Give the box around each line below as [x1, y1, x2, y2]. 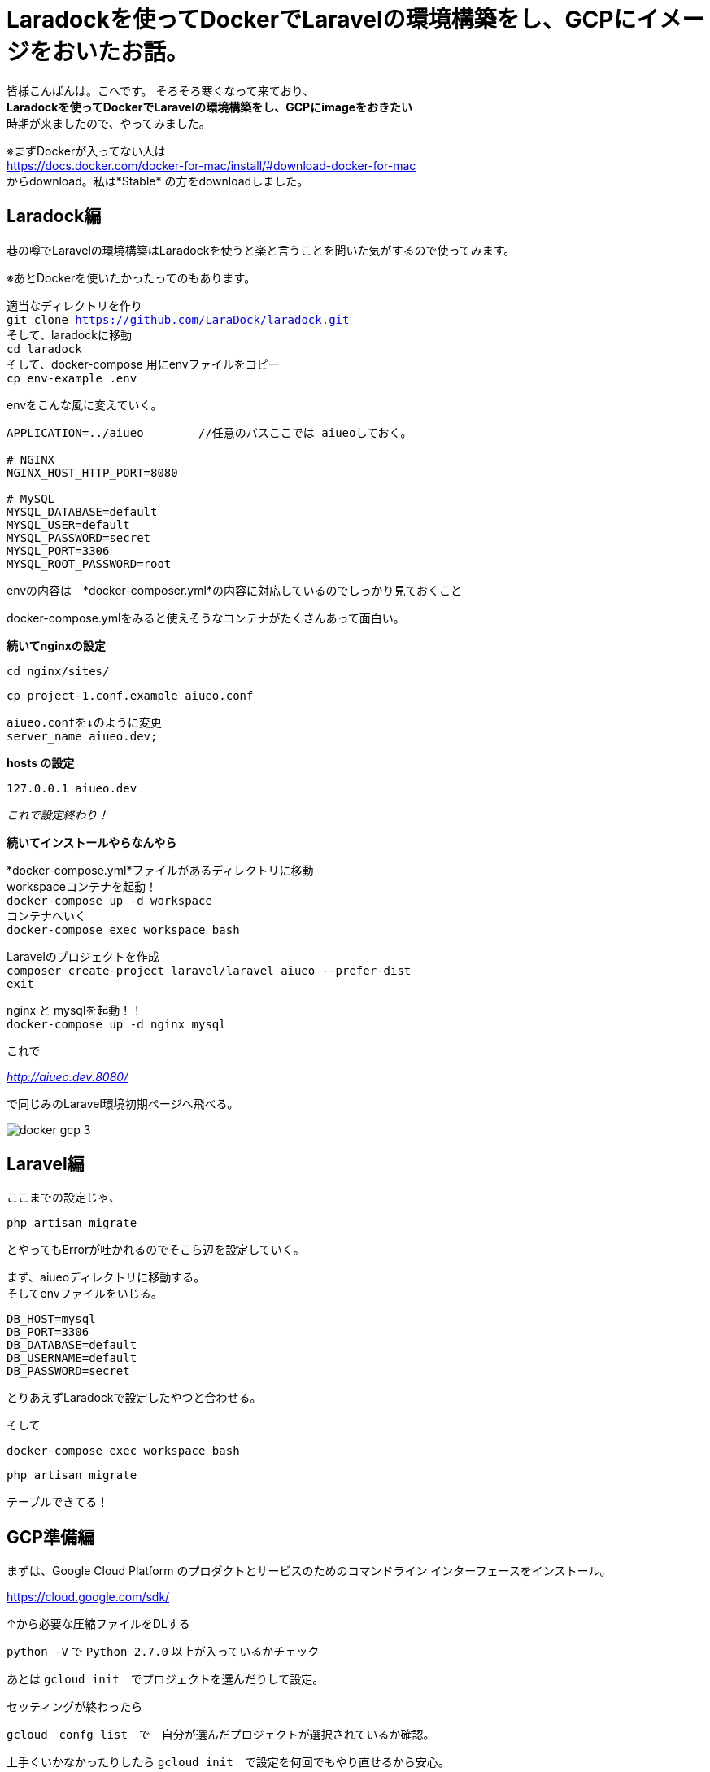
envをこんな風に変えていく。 [7, 397, 163, 412]
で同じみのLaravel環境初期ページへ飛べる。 [7, 1096, 239, 1111]
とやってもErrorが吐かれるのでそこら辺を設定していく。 [7, 1242, 305, 1257]
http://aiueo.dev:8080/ [7, 1069, 128, 1084]
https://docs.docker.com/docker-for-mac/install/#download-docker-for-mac [7, 158, 416, 172]
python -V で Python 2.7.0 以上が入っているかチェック [7, 1644, 320, 1659]
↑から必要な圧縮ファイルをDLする [7, 1617, 190, 1631]
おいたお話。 [52, 38, 189, 66]
